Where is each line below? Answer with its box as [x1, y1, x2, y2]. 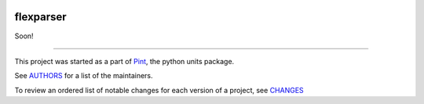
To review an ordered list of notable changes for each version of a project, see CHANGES [14, 85, 304, 95]
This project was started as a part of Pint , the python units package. [14, 56, 235, 66]
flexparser [14, 10, 67, 23]
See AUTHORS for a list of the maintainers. [14, 71, 153, 81]
